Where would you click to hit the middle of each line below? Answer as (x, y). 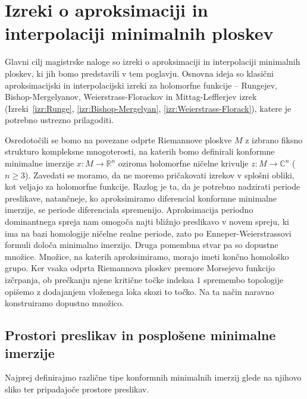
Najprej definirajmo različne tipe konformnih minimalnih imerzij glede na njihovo (153, 377)
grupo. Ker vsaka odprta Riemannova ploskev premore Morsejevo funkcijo (140, 268)
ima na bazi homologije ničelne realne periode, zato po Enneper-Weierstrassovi (148, 233)
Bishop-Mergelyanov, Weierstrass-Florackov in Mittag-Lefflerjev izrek (131, 97)
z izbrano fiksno (274, 139)
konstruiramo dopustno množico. (65, 303)
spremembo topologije (244, 279)
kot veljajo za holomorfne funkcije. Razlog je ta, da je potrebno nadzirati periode (153, 186)
